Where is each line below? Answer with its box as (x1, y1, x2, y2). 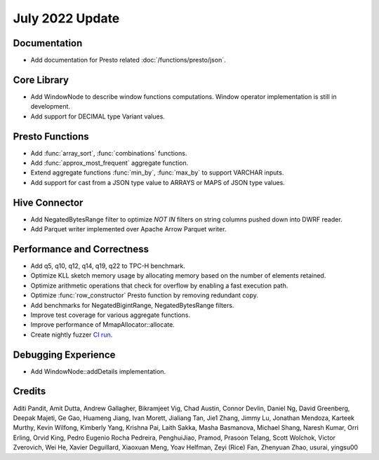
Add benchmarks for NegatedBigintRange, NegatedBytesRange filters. (30, 301, 234, 309)
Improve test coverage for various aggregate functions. (30, 311, 191, 319)
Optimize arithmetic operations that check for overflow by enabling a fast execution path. (30, 281, 288, 290)
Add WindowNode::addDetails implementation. (30, 367, 166, 375)
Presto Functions (13, 130, 89, 142)
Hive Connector (13, 196, 84, 208)
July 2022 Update (13, 11, 120, 26)
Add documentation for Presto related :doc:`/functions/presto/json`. (30, 56, 226, 65)
